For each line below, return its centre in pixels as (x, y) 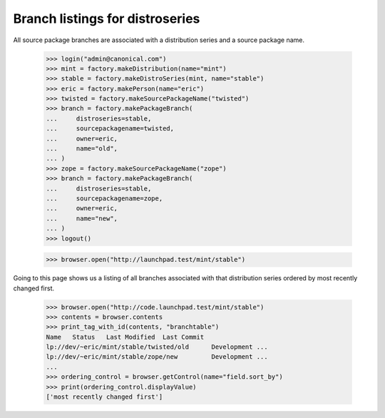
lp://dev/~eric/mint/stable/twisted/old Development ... (157, 347)
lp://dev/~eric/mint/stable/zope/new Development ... (157, 357)
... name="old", (82, 149)
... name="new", (82, 218)
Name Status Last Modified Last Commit (125, 337)
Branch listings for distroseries (107, 19)
